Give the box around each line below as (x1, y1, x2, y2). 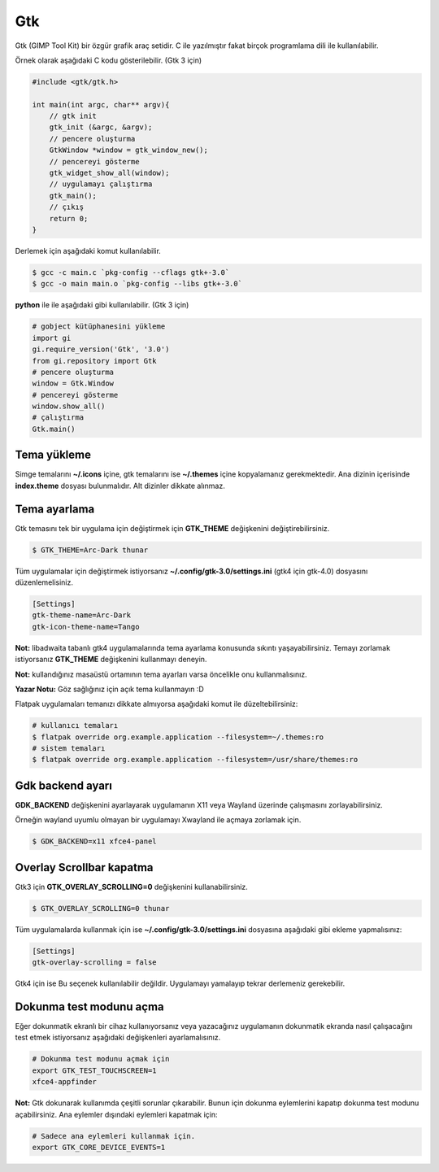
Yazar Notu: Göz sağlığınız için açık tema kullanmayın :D (15, 684, 204, 694)
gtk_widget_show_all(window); (49, 168, 170, 178)
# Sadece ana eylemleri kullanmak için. (32, 1131, 195, 1140)
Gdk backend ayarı (15, 778, 113, 792)
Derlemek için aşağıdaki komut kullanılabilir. (15, 246, 162, 255)
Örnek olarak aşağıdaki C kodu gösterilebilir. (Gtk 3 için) (15, 55, 202, 65)
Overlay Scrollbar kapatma (15, 860, 154, 874)
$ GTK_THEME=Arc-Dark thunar (32, 545, 149, 555)
